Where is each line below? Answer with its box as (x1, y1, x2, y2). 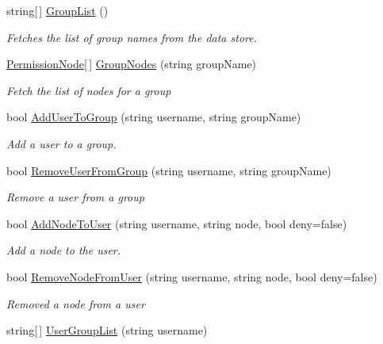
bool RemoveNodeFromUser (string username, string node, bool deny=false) (6, 268, 377, 285)
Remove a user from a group (6, 189, 144, 205)
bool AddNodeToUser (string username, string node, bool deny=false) (6, 215, 347, 231)
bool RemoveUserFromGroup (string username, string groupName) (6, 162, 331, 178)
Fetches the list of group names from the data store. (6, 29, 257, 45)
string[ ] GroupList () (6, 2, 109, 18)
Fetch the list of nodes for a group (6, 82, 171, 98)
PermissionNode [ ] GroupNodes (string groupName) (6, 55, 257, 72)
